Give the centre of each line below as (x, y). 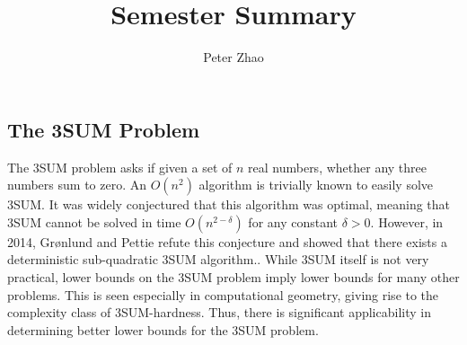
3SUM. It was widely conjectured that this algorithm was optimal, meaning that (229, 204)
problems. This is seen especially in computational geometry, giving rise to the (223, 294)
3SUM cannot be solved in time (94, 221)
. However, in (407, 221)
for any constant (293, 221)
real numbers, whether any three (337, 167)
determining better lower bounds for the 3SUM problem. (163, 329)
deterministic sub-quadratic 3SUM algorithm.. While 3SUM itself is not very (218, 259)
